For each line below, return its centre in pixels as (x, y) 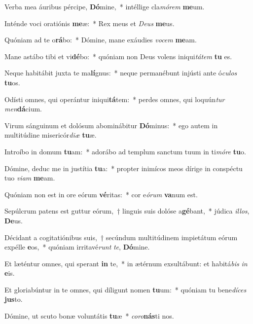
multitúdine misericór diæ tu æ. (51, 135)
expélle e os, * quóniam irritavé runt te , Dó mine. (77, 247)
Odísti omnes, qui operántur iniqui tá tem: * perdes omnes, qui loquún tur (115, 99)
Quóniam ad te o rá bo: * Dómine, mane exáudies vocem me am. (101, 40)
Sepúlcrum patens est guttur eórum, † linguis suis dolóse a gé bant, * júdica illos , (127, 211)
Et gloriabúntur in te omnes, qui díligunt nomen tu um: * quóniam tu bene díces (126, 289)
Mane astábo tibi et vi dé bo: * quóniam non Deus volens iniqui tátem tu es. (118, 56)
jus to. (14, 299)
